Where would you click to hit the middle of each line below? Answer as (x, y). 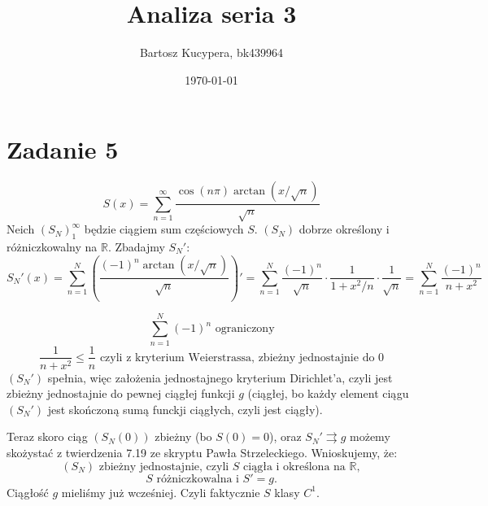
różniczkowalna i (198, 479)
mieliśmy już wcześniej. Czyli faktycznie (161, 492)
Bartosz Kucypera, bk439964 (211, 52)
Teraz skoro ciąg (47, 436)
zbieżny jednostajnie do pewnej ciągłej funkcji (121, 393)
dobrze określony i (344, 229)
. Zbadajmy (136, 246)
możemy (370, 436)
